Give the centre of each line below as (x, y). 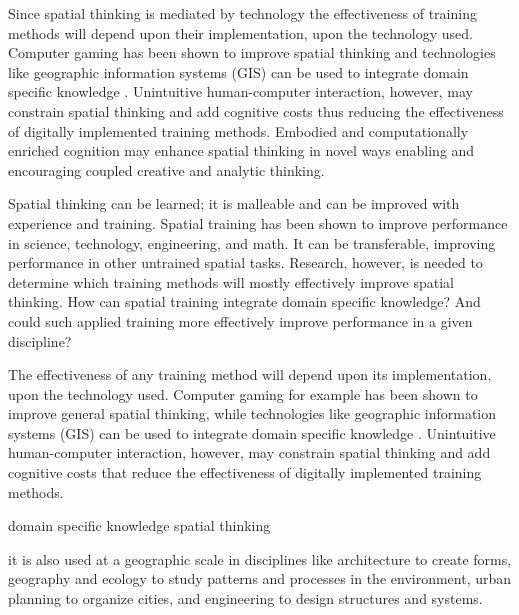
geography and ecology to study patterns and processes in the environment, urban (260, 578)
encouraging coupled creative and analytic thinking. (166, 169)
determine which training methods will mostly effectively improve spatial (231, 281)
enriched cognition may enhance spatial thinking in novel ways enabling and (241, 150)
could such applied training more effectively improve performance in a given (240, 320)
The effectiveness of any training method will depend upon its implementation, (250, 374)
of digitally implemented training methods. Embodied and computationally (238, 130)
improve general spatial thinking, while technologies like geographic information (252, 413)
